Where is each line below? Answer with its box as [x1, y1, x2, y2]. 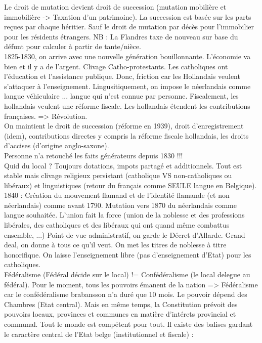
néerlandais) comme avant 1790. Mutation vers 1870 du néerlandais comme [4, 199, 237, 210]
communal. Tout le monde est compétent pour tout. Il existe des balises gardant [4, 319, 253, 329]
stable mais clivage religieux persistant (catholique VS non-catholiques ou [4, 170, 232, 181]
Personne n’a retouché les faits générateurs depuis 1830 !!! [4, 150, 183, 160]
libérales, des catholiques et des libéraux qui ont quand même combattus [4, 220, 230, 230]
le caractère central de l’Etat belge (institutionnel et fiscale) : [4, 328, 194, 339]
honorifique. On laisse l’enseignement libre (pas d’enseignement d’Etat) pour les [4, 249, 251, 260]
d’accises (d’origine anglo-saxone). [4, 140, 109, 151]
